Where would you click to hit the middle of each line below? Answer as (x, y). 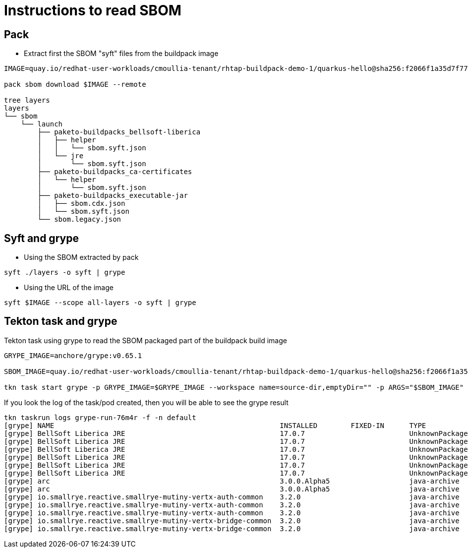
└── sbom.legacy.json (79, 219)
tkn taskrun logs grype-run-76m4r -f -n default (100, 417)
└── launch (42, 124)
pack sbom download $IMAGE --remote (75, 85)
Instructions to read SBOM (93, 10)
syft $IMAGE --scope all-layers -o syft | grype (100, 303)
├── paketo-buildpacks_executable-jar (113, 196)
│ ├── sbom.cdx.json (81, 204)
